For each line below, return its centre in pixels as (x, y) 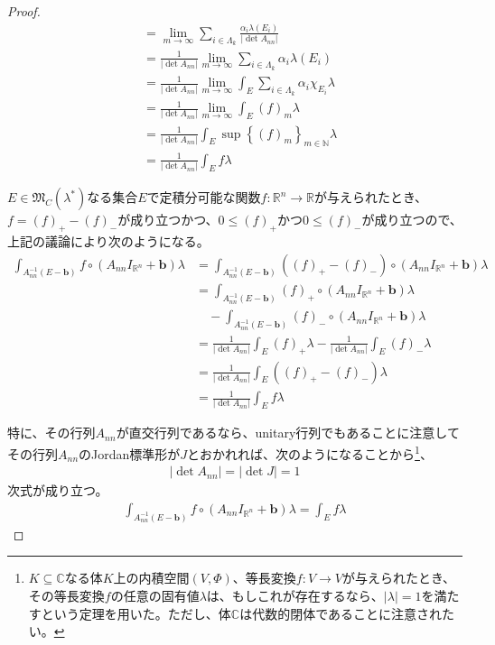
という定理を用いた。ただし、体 (136, 613)
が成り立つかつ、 (168, 220)
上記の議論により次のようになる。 (108, 240)
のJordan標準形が (130, 453)
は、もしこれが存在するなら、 (295, 596)
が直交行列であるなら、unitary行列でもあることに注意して (288, 433)
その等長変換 (66, 596)
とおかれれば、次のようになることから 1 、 (310, 452)
